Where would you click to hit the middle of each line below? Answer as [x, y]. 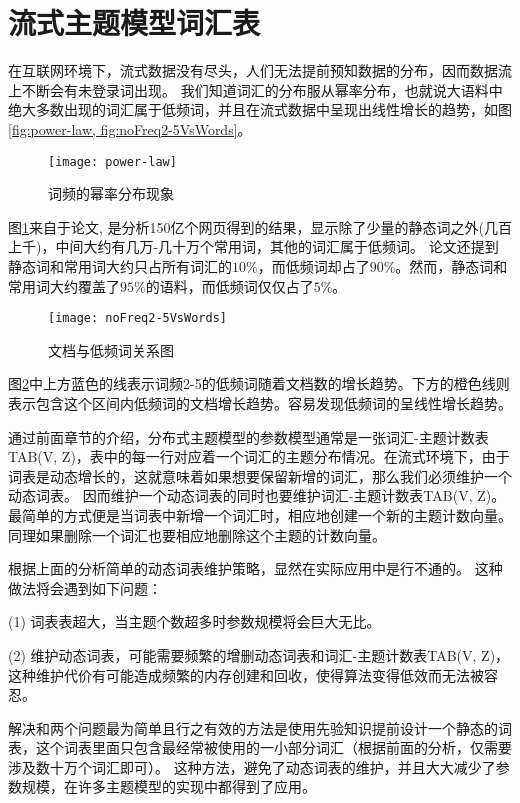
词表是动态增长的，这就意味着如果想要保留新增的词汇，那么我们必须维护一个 [260, 475]
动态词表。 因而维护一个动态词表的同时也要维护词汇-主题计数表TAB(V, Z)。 [257, 495]
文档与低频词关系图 [111, 349]
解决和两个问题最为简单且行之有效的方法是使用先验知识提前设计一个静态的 [253, 727]
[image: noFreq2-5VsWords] [137, 318]
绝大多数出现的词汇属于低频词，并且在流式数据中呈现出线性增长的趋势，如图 [260, 109]
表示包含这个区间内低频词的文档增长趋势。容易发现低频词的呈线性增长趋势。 [260, 402]
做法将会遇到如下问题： [85, 587]
